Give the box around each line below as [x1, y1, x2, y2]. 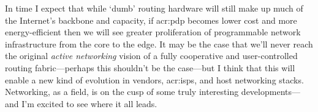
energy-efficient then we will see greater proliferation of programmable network [5, 26, 301, 38]
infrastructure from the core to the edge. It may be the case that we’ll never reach [5, 37, 313, 50]
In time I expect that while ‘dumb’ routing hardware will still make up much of [5, 2, 303, 14]
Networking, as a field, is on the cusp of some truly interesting [5, 85, 239, 98]
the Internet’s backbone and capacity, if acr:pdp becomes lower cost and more [5, 13, 297, 26]
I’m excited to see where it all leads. [21, 97, 157, 110]
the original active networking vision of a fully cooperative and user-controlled [5, 49, 298, 62]
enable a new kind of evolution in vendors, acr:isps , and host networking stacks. [5, 73, 304, 86]
